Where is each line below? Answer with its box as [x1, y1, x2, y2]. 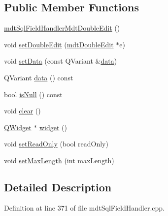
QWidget [4, 122, 32, 132]
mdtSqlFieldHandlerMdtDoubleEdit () [4, 23, 120, 33]
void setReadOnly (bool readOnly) [4, 139, 108, 149]
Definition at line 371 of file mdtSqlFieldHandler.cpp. [4, 202, 165, 213]
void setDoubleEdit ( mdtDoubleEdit [4, 39, 114, 49]
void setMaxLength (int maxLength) [4, 155, 114, 165]
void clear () [4, 106, 41, 116]
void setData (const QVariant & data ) [4, 56, 117, 66]
